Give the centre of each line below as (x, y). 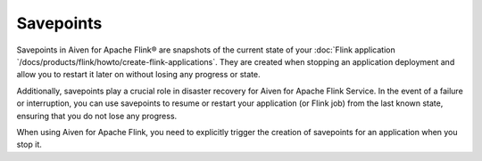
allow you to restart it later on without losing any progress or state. (138, 75)
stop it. (29, 145)
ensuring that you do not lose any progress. (97, 116)
